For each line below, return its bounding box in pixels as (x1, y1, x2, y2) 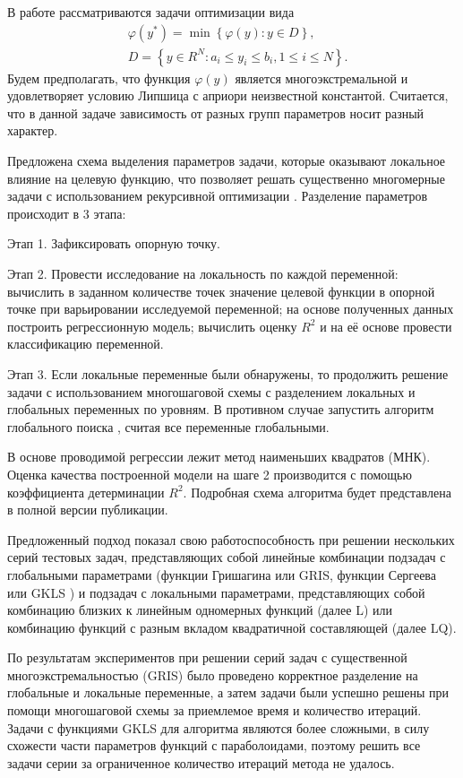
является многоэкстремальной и (235, 68, 408, 87)
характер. (7, 121, 58, 140)
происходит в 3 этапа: (7, 203, 126, 222)
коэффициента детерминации (7, 482, 165, 501)
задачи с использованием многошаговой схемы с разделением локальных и (7, 382, 416, 401)
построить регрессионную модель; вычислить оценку (7, 316, 297, 335)
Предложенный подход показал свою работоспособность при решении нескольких (7, 530, 455, 549)
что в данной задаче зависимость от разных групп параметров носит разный (7, 103, 424, 122)
